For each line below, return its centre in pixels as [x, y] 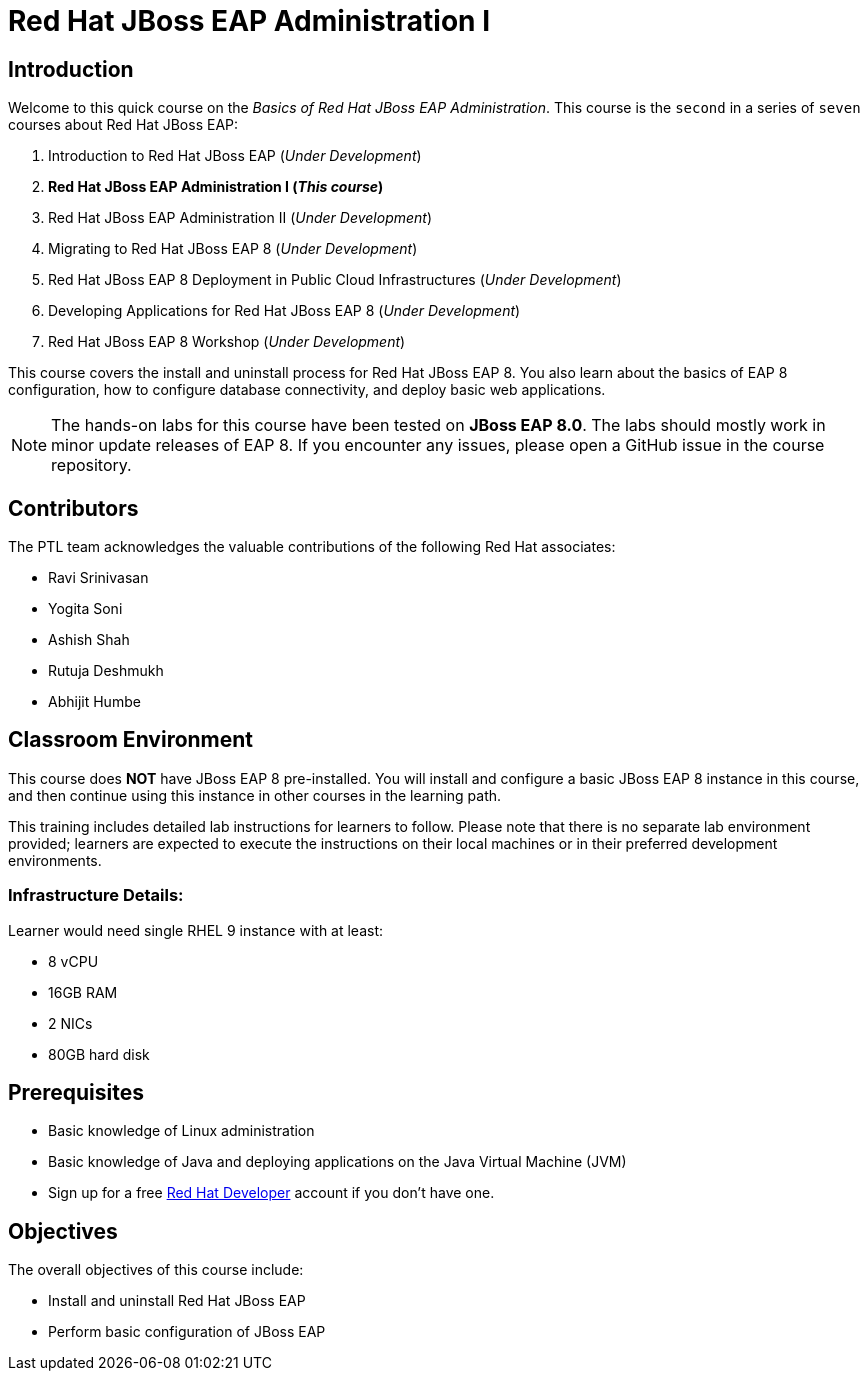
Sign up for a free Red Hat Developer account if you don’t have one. [271, 1193]
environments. [55, 860]
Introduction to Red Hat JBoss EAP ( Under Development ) [235, 156]
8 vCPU [73, 961]
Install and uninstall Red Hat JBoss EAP [177, 1301]
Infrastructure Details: [96, 895]
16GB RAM [83, 992]
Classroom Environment [131, 740]
